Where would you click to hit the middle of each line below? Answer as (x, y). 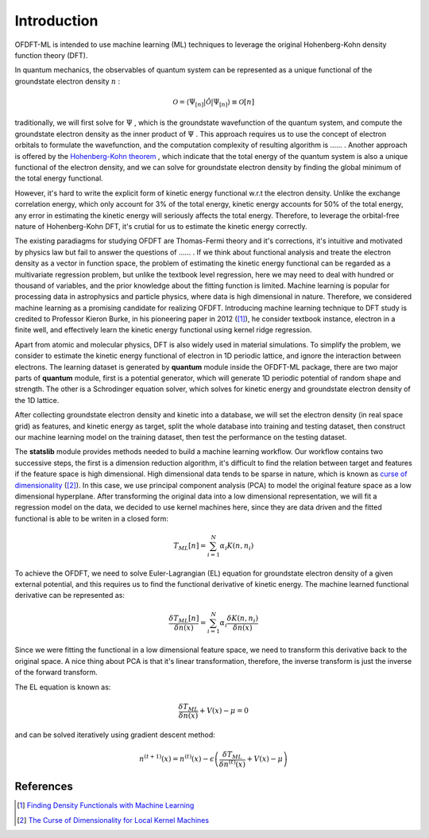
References (44, 787)
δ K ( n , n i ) (242, 619)
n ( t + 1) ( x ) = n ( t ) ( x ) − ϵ (177, 758)
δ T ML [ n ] (184, 619)
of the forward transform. (56, 673)
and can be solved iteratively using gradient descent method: (115, 735)
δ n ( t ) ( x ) (232, 764)
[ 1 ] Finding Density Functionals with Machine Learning (106, 805)
